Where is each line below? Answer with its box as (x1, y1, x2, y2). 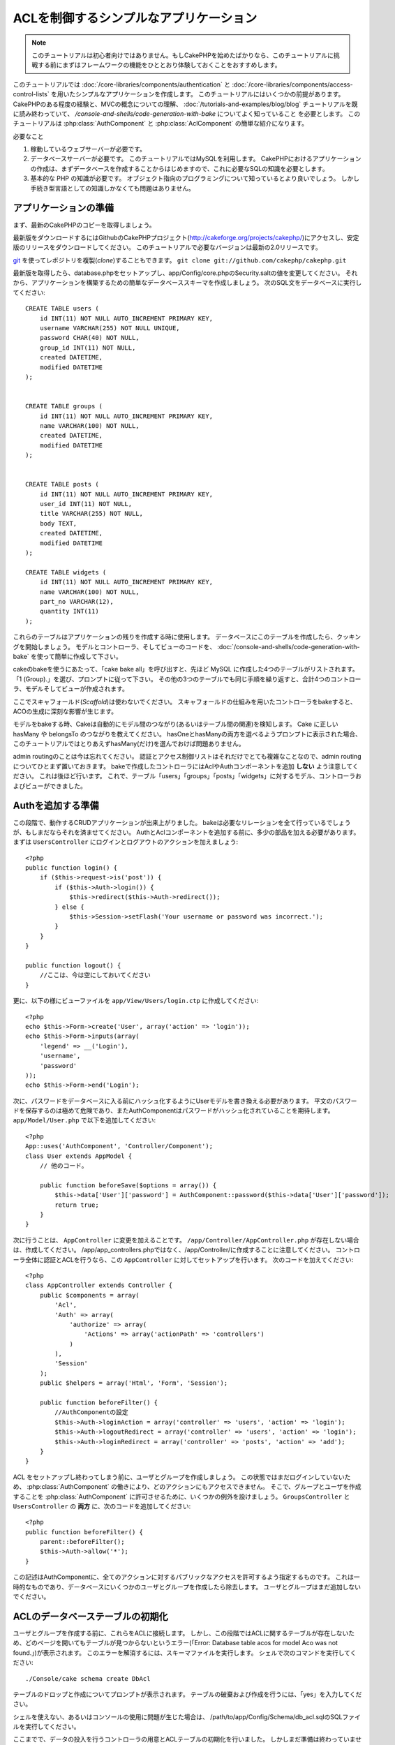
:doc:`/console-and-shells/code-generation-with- (217, 642, 360, 651)
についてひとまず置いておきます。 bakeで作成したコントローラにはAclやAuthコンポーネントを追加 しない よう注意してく (13, 762, 359, 771)
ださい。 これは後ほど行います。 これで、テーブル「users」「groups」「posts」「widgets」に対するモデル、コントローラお (13, 772, 362, 780)
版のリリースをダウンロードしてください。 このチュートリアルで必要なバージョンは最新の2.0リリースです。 (13, 243, 322, 251)
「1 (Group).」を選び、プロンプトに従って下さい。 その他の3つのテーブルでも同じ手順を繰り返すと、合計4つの (13, 674, 331, 683)
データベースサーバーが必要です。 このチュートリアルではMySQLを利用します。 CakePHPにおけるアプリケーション (30, 154, 362, 163)
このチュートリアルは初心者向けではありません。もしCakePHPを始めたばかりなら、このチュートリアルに (31, 51, 334, 59)
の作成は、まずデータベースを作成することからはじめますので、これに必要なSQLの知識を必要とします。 (30, 164, 329, 172)
